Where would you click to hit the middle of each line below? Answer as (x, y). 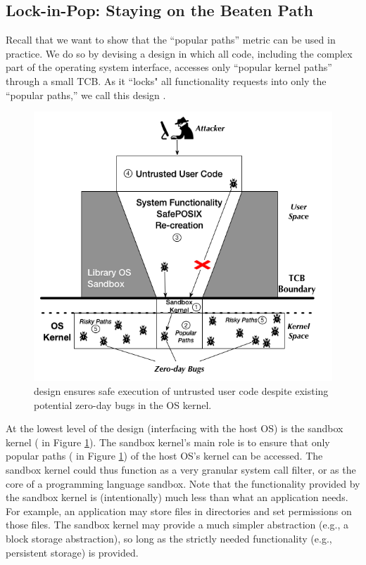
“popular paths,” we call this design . (86, 95)
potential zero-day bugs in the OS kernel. (123, 404)
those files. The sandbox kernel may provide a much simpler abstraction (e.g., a (177, 525)
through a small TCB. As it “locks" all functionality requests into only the (166, 80)
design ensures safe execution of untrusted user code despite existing (181, 390)
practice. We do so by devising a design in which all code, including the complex (179, 53)
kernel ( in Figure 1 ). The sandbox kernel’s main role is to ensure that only (168, 442)
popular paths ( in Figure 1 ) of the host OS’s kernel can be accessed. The (164, 456)
